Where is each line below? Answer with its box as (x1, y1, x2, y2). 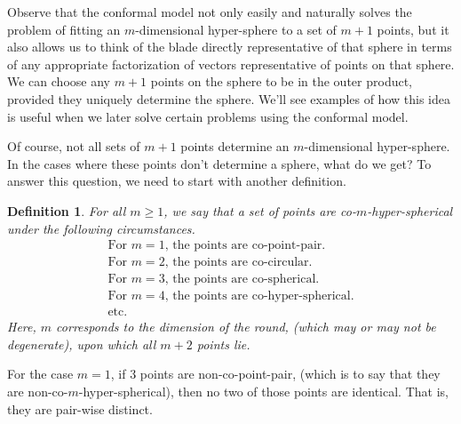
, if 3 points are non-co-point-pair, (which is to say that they (110, 364, 441, 383)
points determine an (180, 137, 290, 156)
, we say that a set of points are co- (163, 201, 356, 220)
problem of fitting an (7, 20, 121, 38)
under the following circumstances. (7, 219, 195, 237)
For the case (7, 364, 74, 383)
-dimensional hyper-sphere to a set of (135, 20, 337, 38)
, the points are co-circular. (164, 256, 313, 269)
